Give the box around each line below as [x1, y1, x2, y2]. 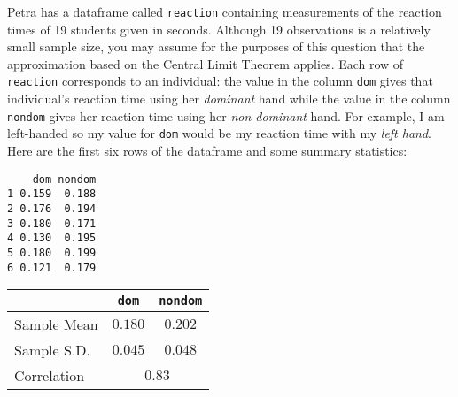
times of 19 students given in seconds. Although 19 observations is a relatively [7, 19, 431, 38]
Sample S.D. [14, 340, 91, 361]
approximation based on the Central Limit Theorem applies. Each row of [7, 54, 404, 73]
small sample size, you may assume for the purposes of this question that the [7, 37, 425, 56]
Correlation [14, 365, 85, 386]
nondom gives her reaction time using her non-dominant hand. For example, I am [7, 106, 445, 125]
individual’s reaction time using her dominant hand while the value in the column [7, 89, 451, 108]
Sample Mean [14, 314, 98, 335]
